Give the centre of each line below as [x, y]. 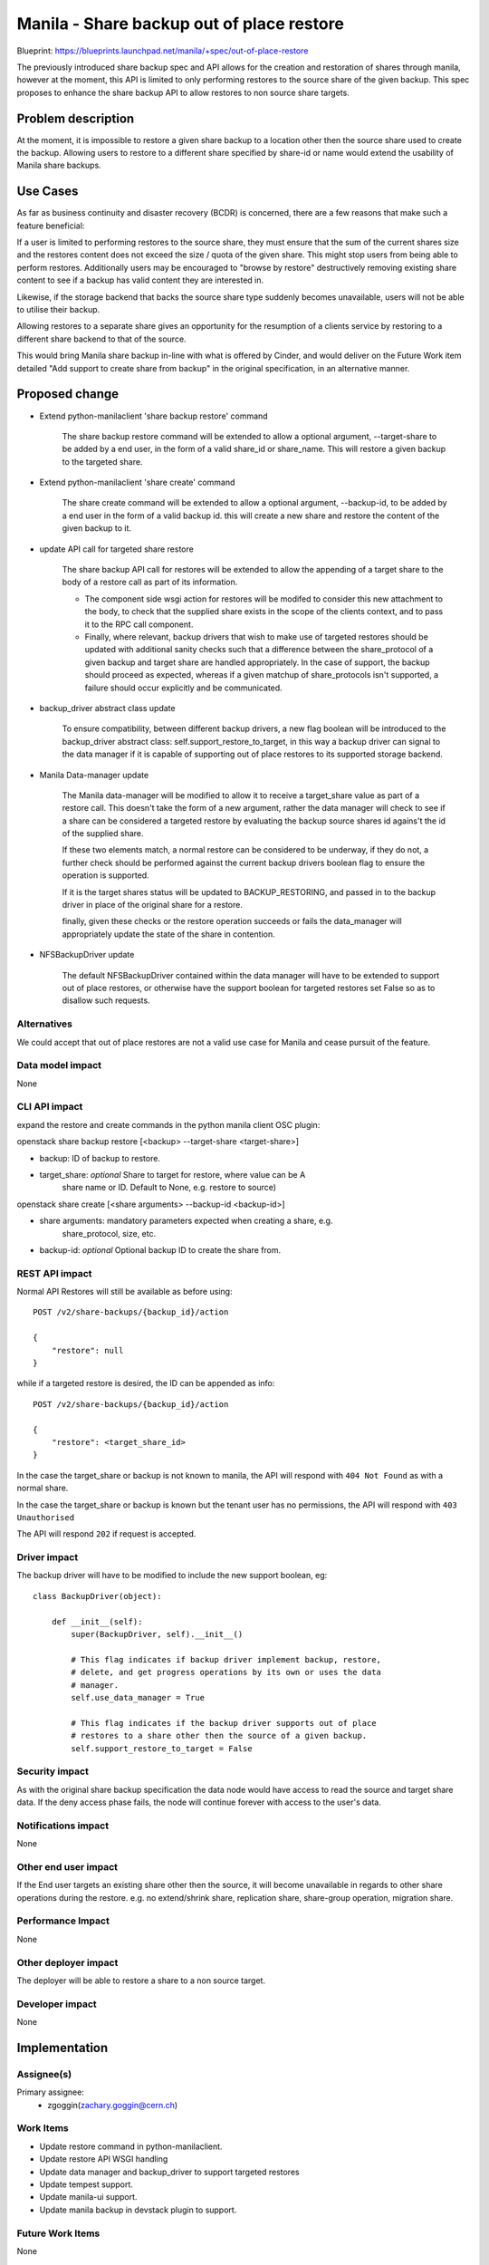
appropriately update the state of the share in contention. [168, 934]
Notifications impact [62, 1826]
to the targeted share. [102, 461]
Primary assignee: [51, 2092]
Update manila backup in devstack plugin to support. [138, 2210]
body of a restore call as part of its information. [150, 582]
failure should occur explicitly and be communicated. [183, 688]
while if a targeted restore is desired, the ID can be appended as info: [146, 1383]
